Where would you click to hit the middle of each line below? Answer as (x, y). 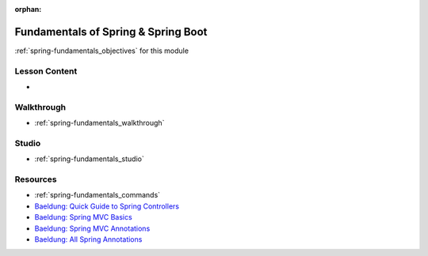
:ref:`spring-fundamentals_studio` (89, 159)
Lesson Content (46, 71)
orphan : (28, 9)
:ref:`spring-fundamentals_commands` (97, 195)
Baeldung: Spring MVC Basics (83, 217)
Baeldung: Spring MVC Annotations (92, 228)
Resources (36, 179)
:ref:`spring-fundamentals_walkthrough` (99, 123)
